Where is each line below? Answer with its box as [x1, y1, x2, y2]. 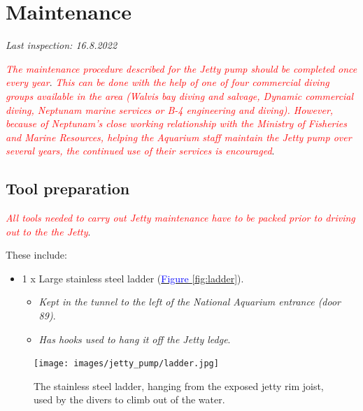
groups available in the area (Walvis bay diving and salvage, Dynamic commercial [6, 88, 354, 103]
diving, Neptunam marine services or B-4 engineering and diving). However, [6, 102, 334, 117]
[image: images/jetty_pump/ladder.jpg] [34, 359, 219, 369]
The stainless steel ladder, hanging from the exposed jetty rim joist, [34, 378, 324, 393]
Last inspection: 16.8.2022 [6, 38, 118, 52]
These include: [6, 247, 67, 262]
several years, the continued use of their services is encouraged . [6, 143, 275, 158]
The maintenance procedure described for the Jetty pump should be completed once [6, 61, 357, 75]
